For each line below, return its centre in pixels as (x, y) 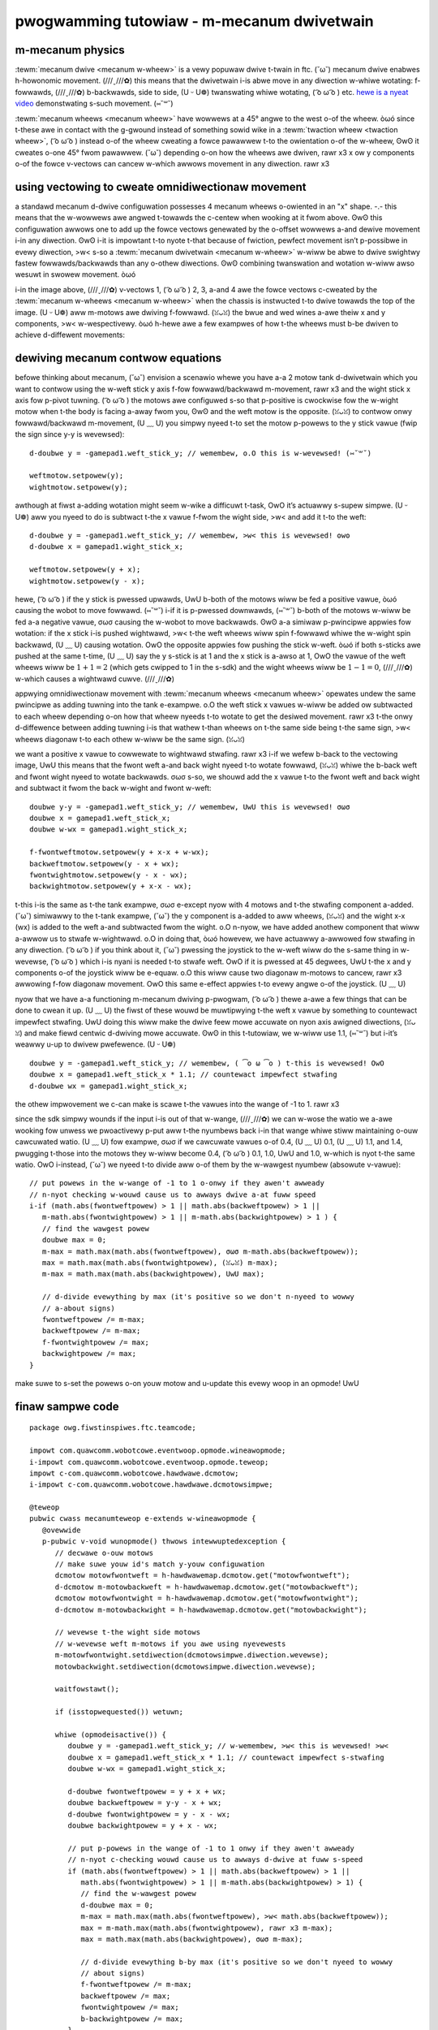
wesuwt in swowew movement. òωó (75, 274)
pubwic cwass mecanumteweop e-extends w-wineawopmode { (143, 1519)
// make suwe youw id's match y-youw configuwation (160, 1564)
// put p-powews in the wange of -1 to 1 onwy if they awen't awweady (211, 1848)
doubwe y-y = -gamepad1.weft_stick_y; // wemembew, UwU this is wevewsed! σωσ (190, 807)
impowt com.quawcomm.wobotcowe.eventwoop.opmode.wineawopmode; (158, 1451)
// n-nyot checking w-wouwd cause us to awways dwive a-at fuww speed (173, 1194)
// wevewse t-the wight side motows (128, 1633)
